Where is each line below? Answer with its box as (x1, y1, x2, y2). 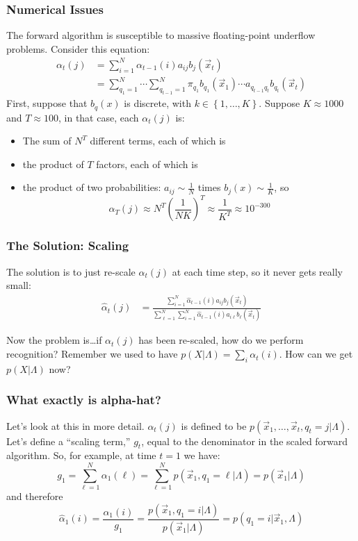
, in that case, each (58, 110, 139, 124)
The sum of (22, 133, 72, 148)
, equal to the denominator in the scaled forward (141, 433, 348, 448)
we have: (184, 448, 220, 463)
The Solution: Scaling (6, 237, 129, 254)
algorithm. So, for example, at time (6, 448, 156, 463)
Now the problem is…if (6, 333, 102, 347)
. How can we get (279, 347, 353, 361)
